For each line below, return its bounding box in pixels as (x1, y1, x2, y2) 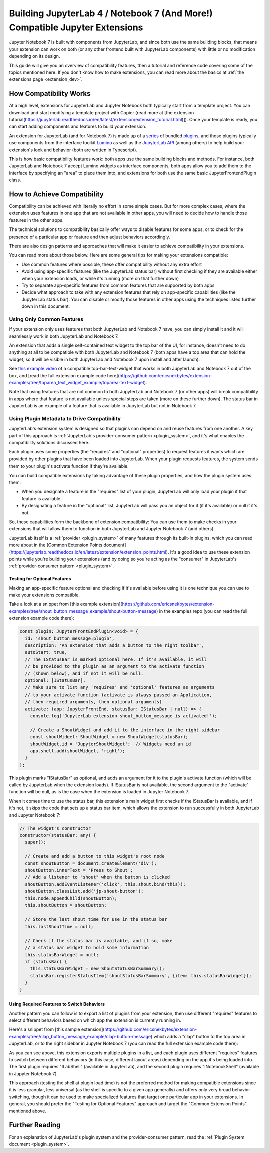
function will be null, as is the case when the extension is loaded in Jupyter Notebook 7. (9, 789, 189, 795)
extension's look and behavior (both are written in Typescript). (9, 147, 137, 153)
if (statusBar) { (25, 959, 67, 965)
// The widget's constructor (19, 825, 91, 831)
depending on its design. (9, 53, 60, 59)
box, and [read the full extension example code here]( (9, 372, 120, 378)
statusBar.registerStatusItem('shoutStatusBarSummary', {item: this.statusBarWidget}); (30, 973, 252, 978)
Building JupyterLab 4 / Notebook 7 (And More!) (9, 8, 213, 19)
